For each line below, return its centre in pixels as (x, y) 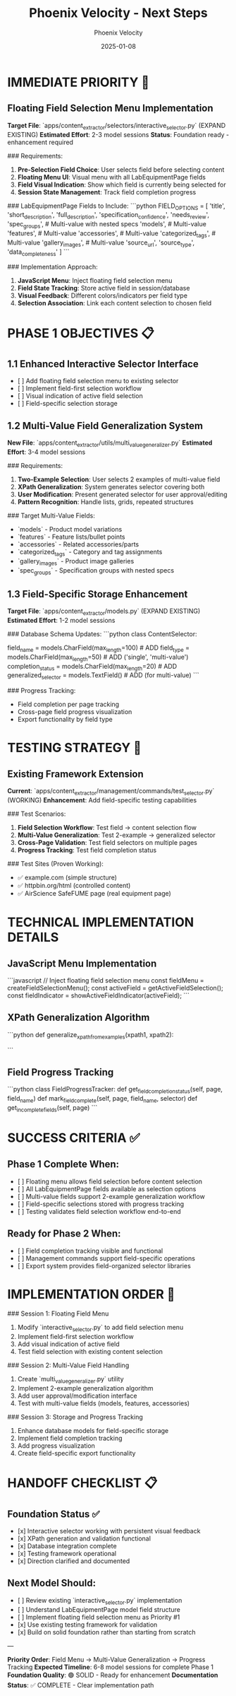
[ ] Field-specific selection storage (67, 404)
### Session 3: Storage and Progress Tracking (75, 1417)
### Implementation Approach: (53, 267)
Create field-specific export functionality (76, 1454)
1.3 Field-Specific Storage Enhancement (98, 594)
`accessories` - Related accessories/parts (78, 544)
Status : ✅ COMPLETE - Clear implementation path (81, 1685)
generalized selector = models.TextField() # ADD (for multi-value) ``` (103, 676)
